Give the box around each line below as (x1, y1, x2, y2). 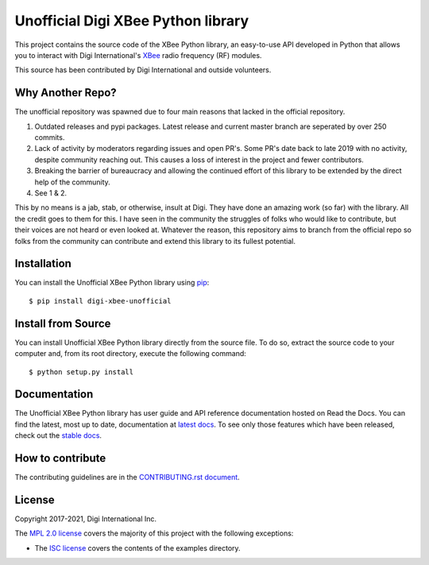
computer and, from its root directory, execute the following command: (14, 349, 246, 358)
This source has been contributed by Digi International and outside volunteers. (14, 65, 272, 75)
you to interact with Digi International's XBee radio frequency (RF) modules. (14, 50, 262, 60)
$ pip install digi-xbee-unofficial (29, 296, 172, 305)
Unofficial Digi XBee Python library (14, 12, 249, 29)
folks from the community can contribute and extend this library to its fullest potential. (14, 236, 296, 246)
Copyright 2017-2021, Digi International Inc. (14, 514, 157, 524)
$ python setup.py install (29, 367, 134, 377)
